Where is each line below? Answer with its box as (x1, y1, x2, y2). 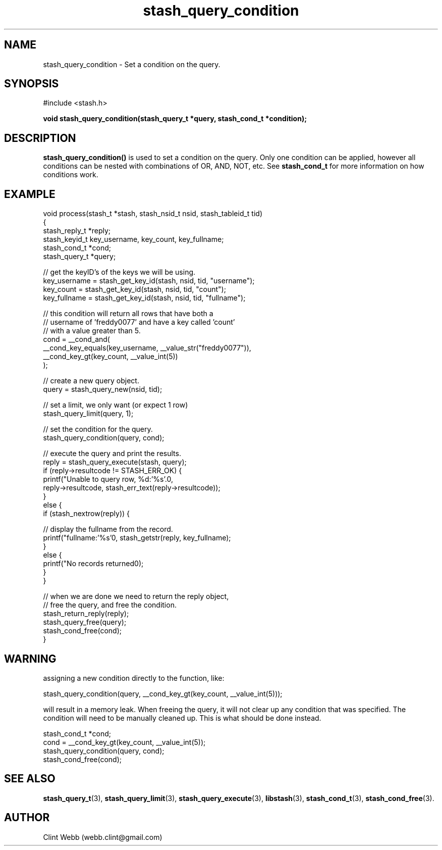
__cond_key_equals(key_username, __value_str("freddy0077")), (43, 343, 251, 353)
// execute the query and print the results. (43, 449, 181, 458)
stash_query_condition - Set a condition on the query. (43, 60, 220, 69)
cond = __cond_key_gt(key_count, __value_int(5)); (43, 737, 206, 746)
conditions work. (43, 170, 98, 179)
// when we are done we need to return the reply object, (43, 592, 229, 601)
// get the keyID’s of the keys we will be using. (43, 268, 196, 277)
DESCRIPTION (4, 131, 76, 144)
